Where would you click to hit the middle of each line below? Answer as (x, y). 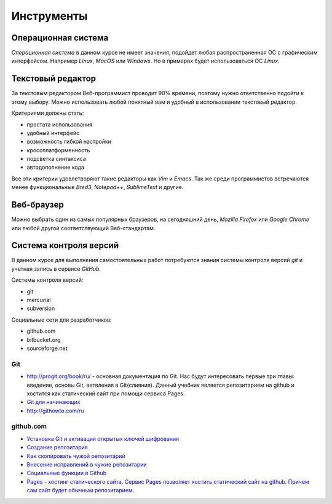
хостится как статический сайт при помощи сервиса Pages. (106, 394)
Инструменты (49, 16)
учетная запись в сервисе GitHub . (56, 269)
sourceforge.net (47, 348)
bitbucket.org (44, 339)
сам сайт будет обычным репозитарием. (81, 490)
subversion (41, 308)
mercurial (39, 300)
